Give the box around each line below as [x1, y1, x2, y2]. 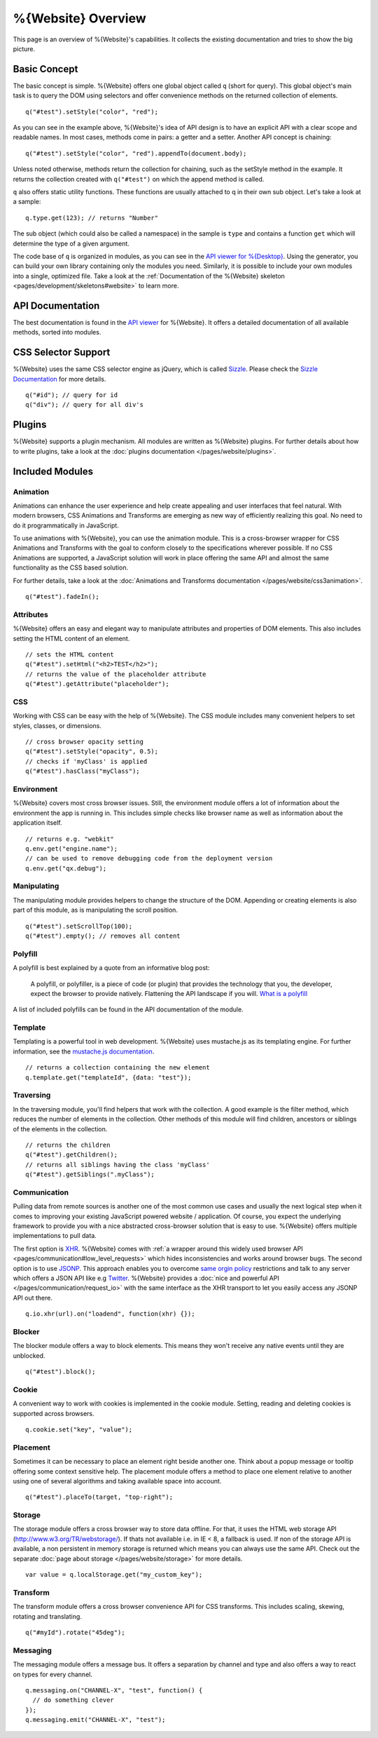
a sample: [13, 197, 41, 206]
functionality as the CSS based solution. [13, 563, 129, 572]
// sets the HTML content [25, 650, 115, 659]
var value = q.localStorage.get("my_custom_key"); [25, 1571, 203, 1579]
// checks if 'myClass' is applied [25, 757, 148, 765]
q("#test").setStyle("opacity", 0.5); [25, 748, 159, 755]
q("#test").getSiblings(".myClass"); [25, 1171, 155, 1178]
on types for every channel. [13, 1670, 92, 1678]
